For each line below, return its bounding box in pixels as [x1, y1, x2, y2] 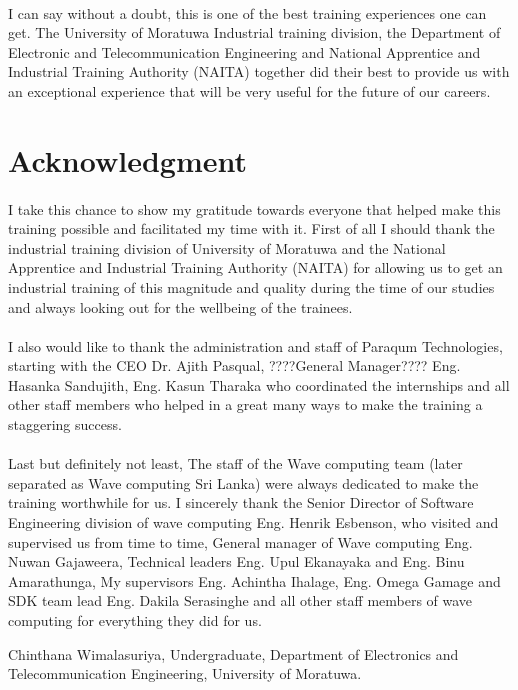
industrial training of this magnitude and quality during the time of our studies [8, 276, 495, 297]
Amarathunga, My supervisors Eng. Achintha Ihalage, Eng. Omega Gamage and [8, 570, 501, 591]
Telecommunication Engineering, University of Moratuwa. [8, 663, 362, 684]
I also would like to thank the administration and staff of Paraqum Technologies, [8, 335, 503, 356]
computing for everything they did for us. [8, 610, 262, 630]
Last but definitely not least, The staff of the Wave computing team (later [8, 453, 463, 474]
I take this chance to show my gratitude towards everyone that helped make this [8, 198, 501, 219]
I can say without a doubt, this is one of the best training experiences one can [8, 2, 487, 23]
